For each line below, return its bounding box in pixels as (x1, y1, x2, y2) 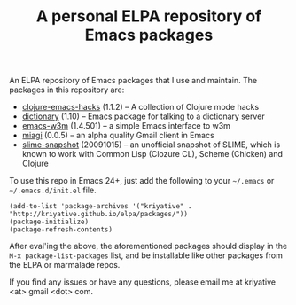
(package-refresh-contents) (9, 225, 113, 234)
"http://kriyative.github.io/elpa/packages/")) (9, 210, 189, 219)
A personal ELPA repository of (35, 6, 262, 27)
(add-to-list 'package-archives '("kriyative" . (9, 202, 192, 211)
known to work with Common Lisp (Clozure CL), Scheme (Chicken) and (21, 149, 284, 160)
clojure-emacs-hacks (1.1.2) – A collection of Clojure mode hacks (21, 102, 260, 113)
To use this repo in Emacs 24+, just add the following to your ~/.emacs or (9, 176, 275, 186)
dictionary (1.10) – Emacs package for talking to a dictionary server (21, 111, 265, 121)
